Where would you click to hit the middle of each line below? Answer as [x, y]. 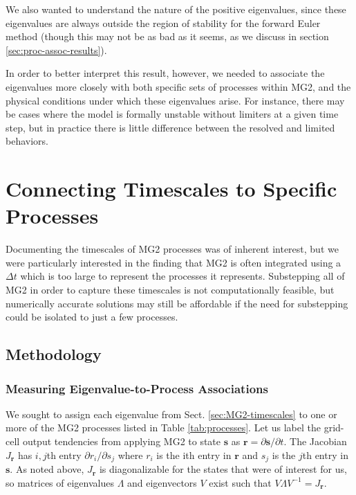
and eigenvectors [162, 482]
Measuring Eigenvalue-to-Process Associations [137, 388]
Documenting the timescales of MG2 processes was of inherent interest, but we [172, 249]
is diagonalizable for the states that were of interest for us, [223, 469]
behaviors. [27, 141]
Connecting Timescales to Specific [171, 189]
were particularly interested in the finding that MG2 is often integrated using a [174, 262]
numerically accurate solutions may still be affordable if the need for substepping [177, 303]
